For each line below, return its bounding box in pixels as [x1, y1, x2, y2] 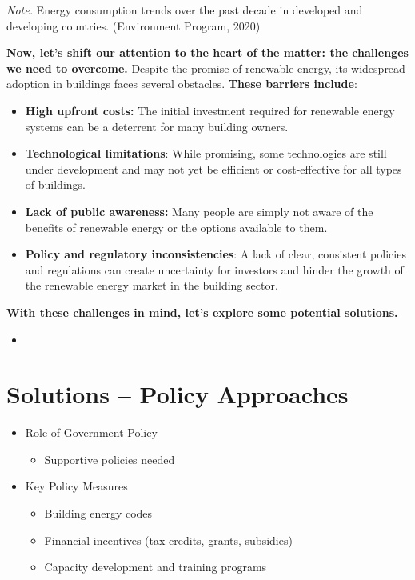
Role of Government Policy [25, 424, 158, 441]
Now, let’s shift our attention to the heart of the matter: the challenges [6, 44, 409, 61]
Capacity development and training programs [44, 558, 267, 575]
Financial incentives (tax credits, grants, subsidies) [44, 531, 293, 548]
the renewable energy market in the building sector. [25, 277, 278, 294]
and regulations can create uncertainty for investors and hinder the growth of [25, 261, 404, 278]
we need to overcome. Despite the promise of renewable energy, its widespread [6, 59, 405, 76]
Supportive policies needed [44, 450, 175, 467]
